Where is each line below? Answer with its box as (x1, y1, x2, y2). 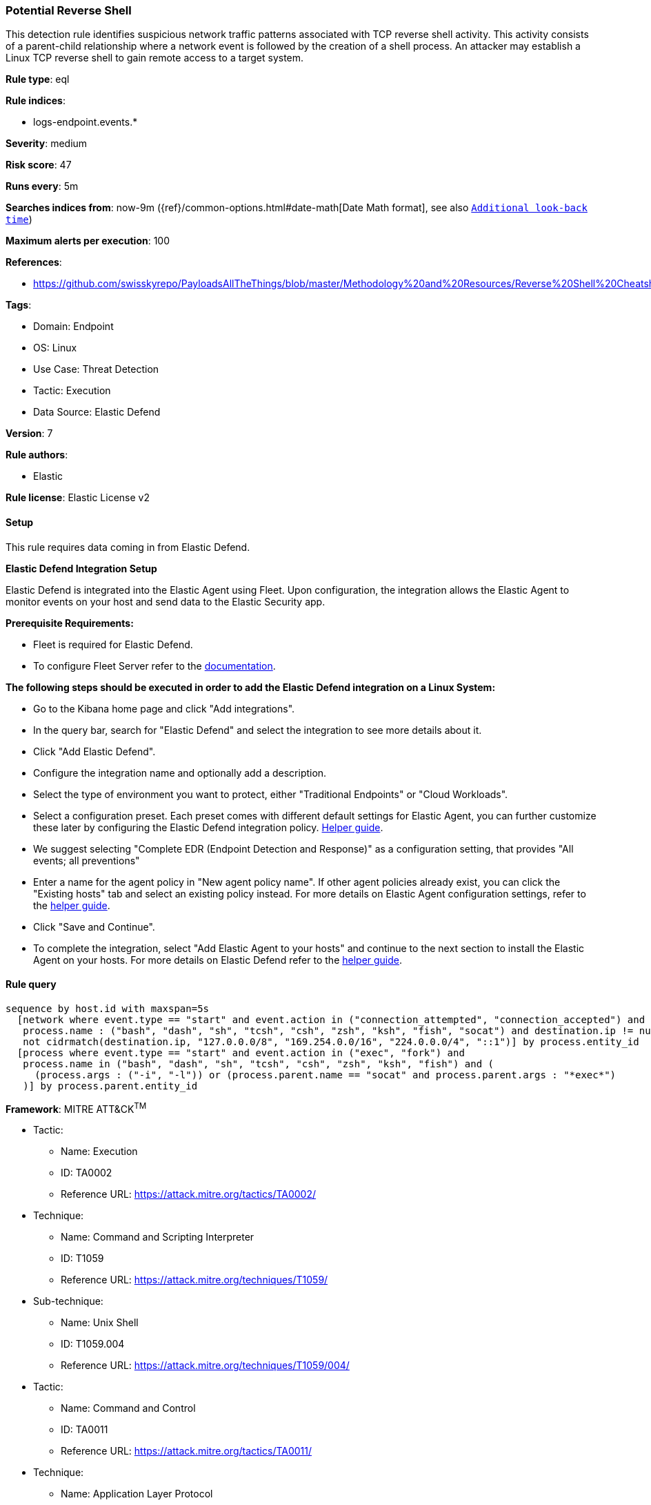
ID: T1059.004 (61, 1338, 125, 1350)
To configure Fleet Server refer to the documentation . (33, 659, 276, 672)
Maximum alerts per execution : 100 (6, 235, 170, 247)
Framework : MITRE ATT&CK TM (6, 1100, 147, 1115)
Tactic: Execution (33, 385, 111, 397)
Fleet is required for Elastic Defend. (33, 638, 193, 650)
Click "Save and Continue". (33, 920, 155, 933)
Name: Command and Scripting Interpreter (61, 1231, 254, 1243)
